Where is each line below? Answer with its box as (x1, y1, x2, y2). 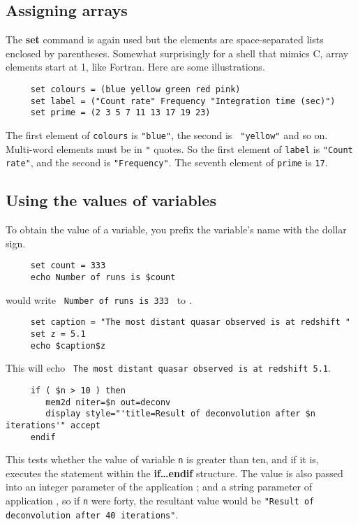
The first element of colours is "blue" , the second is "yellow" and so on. (6, 127, 328, 142)
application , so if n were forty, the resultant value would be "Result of (6, 493, 315, 508)
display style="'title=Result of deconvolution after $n (45, 409, 315, 419)
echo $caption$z (30, 340, 106, 351)
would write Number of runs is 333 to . (6, 292, 192, 307)
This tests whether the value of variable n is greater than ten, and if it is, (6, 452, 319, 467)
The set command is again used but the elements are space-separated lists (6, 32, 324, 47)
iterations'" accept (6, 420, 101, 430)
